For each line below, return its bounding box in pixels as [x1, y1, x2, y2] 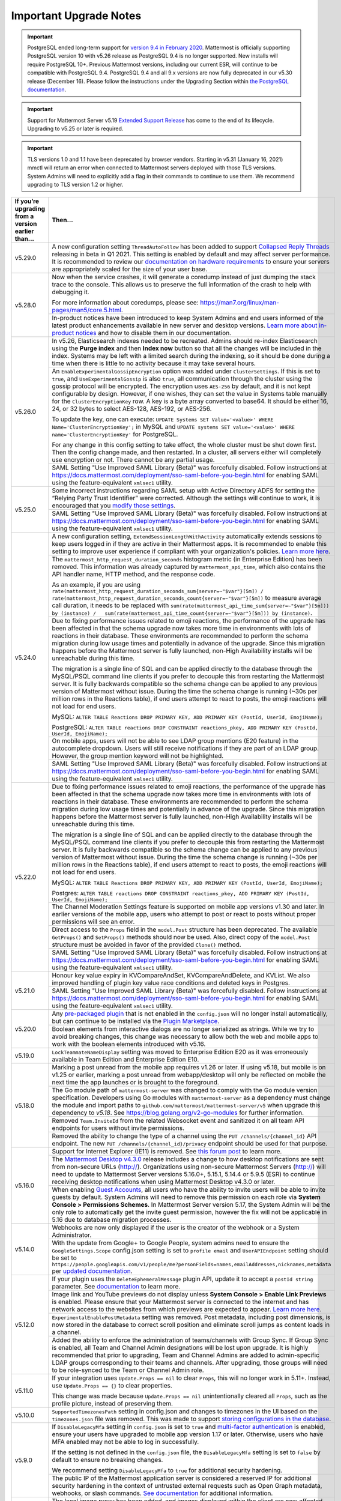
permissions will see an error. [52, 917, 135, 926]
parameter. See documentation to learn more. [52, 1282, 181, 1291]
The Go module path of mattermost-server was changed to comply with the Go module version [52, 1086, 318, 1095]
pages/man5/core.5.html [52, 306, 121, 315]
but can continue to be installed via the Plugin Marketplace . [52, 1017, 220, 1025]
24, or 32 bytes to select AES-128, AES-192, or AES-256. [52, 405, 213, 413]
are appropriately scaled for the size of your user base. [52, 265, 208, 273]
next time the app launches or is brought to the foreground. [52, 1078, 219, 1087]
